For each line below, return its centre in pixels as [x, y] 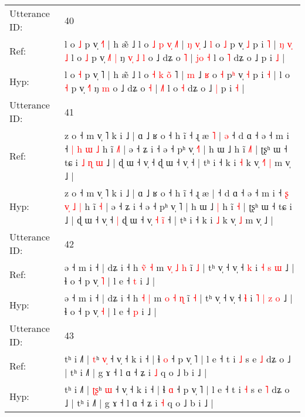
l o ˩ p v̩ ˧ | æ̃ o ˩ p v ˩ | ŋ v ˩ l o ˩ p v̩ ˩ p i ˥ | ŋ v [178, 44]
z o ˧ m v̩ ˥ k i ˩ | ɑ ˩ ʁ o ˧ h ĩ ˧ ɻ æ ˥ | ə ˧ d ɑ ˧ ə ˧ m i [177, 135]
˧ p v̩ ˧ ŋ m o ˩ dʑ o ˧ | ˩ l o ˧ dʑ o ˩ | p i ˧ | [154, 88]
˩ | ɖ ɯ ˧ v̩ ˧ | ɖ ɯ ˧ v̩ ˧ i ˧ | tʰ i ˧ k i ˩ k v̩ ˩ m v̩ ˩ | [169, 220]
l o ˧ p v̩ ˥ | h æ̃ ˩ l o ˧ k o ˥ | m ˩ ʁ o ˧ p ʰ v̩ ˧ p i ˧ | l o [177, 74]
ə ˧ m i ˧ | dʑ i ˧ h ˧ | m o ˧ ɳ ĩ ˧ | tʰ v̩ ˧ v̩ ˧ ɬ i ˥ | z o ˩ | [178, 298]
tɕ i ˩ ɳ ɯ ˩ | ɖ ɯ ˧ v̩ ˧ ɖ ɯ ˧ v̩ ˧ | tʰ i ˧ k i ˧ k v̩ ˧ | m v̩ [177, 162]
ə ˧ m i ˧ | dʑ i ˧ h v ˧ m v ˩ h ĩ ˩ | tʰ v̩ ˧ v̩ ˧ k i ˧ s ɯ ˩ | [179, 267]
